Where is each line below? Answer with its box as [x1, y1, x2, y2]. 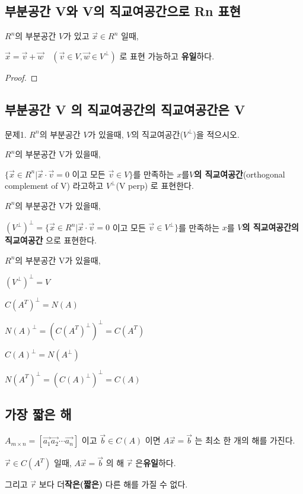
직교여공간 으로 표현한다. [5, 234, 97, 246]
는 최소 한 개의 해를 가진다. [194, 434, 295, 446]
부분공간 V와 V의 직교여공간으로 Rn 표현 [5, 2, 241, 20]
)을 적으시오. [193, 128, 240, 140]
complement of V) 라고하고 [5, 179, 104, 192]
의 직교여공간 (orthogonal [194, 167, 285, 180]
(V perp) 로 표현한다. [116, 179, 194, 192]
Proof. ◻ [5, 71, 38, 83]
